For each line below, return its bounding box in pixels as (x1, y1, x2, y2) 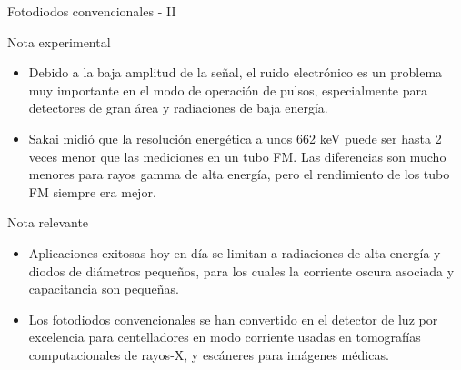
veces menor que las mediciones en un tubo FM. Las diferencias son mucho (28, 146, 446, 165)
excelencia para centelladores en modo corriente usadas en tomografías (28, 327, 421, 346)
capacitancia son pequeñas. (28, 279, 179, 298)
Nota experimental (7, 32, 111, 51)
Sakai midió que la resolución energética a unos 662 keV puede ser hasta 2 (28, 128, 442, 147)
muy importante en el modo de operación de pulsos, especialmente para (28, 80, 428, 99)
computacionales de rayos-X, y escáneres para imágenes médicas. (28, 345, 389, 364)
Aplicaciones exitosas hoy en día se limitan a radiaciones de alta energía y (28, 243, 441, 262)
